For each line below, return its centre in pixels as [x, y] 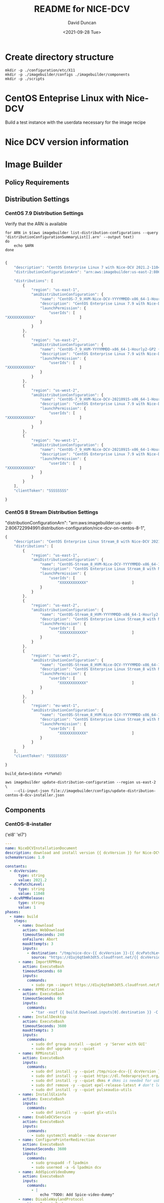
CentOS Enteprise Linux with [64, 98]
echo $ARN [24, 246]
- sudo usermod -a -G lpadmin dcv [66, 1167]
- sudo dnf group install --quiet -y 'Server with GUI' [89, 1044]
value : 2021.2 [32, 880]
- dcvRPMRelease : [27, 898]
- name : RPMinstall [38, 1053]
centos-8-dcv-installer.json [35, 795]
